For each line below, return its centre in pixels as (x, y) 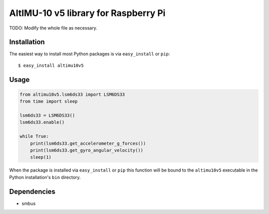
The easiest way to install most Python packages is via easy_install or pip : (90, 54)
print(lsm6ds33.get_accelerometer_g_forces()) (88, 143)
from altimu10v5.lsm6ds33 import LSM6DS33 (72, 94)
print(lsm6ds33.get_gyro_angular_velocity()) (87, 150)
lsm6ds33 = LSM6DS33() (47, 115)
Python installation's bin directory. (45, 177)
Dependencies (32, 191)
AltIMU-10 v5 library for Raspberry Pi (87, 13)
